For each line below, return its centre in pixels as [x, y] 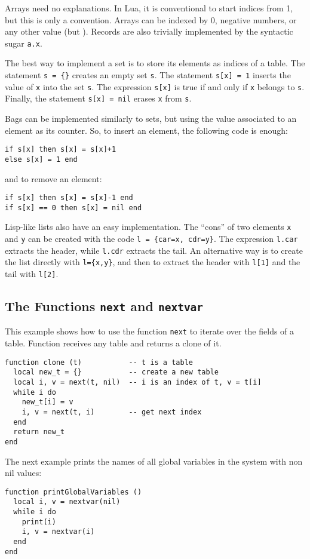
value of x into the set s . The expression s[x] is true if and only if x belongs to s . [155, 86]
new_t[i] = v [47, 402]
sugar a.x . [24, 43]
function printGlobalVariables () [73, 492]
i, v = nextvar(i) [58, 532]
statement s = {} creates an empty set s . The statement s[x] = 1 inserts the [148, 75]
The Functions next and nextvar [104, 306]
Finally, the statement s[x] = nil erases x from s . [98, 98]
